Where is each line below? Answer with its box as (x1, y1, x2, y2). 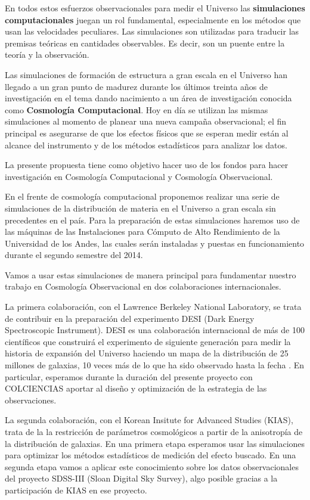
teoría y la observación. (5, 48, 89, 61)
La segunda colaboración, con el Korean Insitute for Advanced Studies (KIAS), (5, 414, 293, 426)
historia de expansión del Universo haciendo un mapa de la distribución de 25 (5, 347, 289, 359)
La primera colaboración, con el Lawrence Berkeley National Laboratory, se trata (5, 300, 302, 313)
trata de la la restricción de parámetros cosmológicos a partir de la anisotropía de (5, 426, 303, 437)
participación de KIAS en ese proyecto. (5, 483, 147, 496)
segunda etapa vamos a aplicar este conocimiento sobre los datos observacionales (5, 460, 299, 473)
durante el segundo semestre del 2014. (5, 249, 143, 261)
